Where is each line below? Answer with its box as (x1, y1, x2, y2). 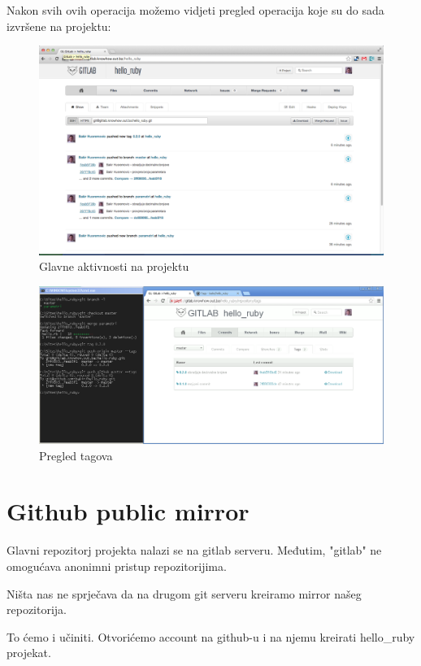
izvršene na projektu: (7, 17, 111, 34)
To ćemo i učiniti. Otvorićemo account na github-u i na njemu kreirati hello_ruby (7, 628, 415, 645)
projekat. (7, 644, 51, 661)
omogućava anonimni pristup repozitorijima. (7, 558, 227, 575)
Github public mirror (7, 494, 250, 528)
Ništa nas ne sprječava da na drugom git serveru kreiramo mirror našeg (7, 585, 362, 602)
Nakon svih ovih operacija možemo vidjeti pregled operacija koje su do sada (7, 2, 384, 18)
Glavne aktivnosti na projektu (39, 258, 189, 275)
